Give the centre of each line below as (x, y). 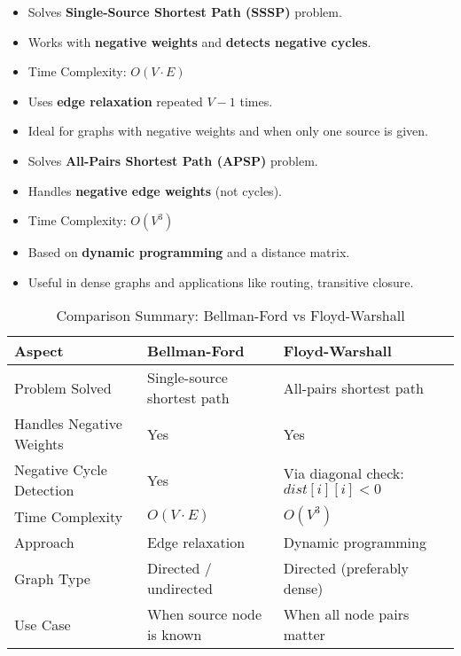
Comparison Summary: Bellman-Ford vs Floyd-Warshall (230, 316)
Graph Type (52, 578)
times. (256, 101)
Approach (44, 543)
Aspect (39, 351)
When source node (205, 614)
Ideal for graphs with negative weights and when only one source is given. (228, 131)
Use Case (43, 624)
